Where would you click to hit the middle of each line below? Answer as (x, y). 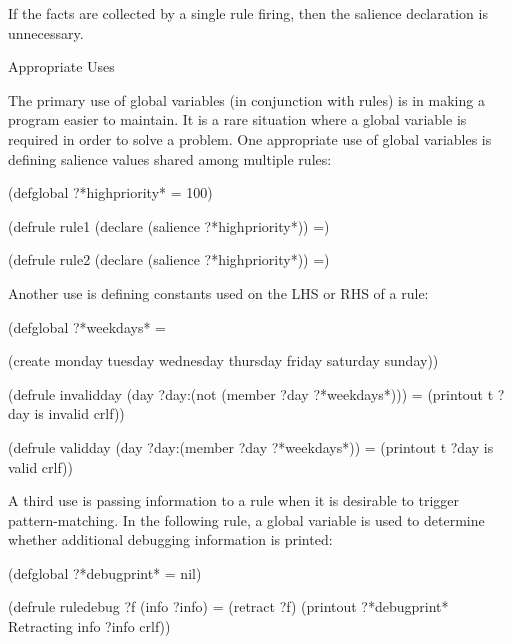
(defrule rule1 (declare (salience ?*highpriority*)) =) (169, 225)
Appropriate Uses (61, 66)
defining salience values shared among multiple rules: (170, 158)
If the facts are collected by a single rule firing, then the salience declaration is (248, 13)
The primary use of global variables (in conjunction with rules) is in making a (246, 99)
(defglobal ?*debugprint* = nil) (105, 572)
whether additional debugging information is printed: (170, 539)
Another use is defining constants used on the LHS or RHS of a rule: (218, 292)
